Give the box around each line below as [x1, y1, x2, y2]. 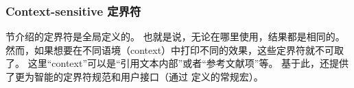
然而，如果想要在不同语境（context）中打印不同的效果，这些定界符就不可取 [5, 42, 344, 57]
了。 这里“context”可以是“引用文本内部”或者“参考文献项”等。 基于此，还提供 [5, 56, 349, 70]
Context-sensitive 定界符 [5, 2, 141, 19]
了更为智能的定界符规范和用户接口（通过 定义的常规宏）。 [5, 70, 263, 83]
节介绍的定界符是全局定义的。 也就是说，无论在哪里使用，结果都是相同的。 [5, 29, 345, 44]
